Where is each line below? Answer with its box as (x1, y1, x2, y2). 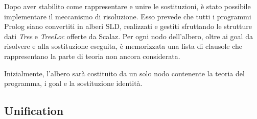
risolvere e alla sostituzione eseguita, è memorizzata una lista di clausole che (4, 41, 243, 51)
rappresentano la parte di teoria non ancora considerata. (4, 50, 180, 61)
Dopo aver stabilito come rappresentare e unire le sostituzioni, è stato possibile (4, 1, 251, 11)
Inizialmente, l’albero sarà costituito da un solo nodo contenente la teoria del (4, 68, 245, 78)
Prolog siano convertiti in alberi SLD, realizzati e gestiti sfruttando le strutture (4, 21, 252, 32)
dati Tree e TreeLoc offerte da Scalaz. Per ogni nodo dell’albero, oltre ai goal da (4, 31, 253, 41)
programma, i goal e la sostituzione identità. (4, 78, 143, 88)
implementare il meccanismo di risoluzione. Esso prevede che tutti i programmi (4, 11, 251, 21)
